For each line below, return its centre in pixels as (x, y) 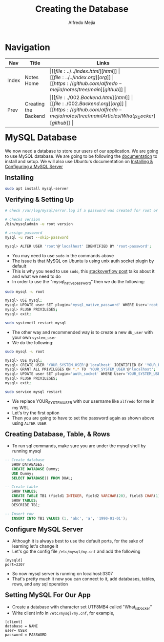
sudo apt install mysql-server (37, 189)
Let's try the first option (36, 413)
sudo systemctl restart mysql (36, 323)
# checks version (23, 220)
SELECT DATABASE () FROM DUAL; (42, 478)
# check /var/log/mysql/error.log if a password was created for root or (82, 211)
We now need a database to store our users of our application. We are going (82, 151)
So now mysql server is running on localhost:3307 (62, 574)
